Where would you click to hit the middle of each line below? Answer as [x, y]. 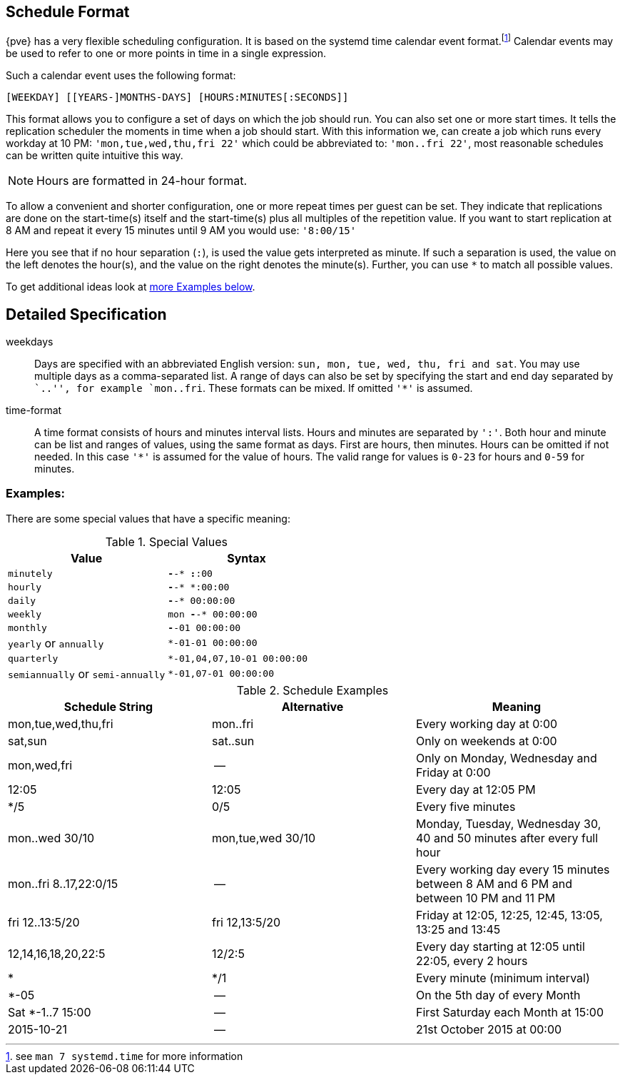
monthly [27, 627]
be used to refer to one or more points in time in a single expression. [166, 54]
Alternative [312, 706]
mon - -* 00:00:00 [213, 614]
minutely [30, 573]
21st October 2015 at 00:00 [489, 1029]
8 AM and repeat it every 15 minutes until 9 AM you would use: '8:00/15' [181, 231]
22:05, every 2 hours [472, 960]
